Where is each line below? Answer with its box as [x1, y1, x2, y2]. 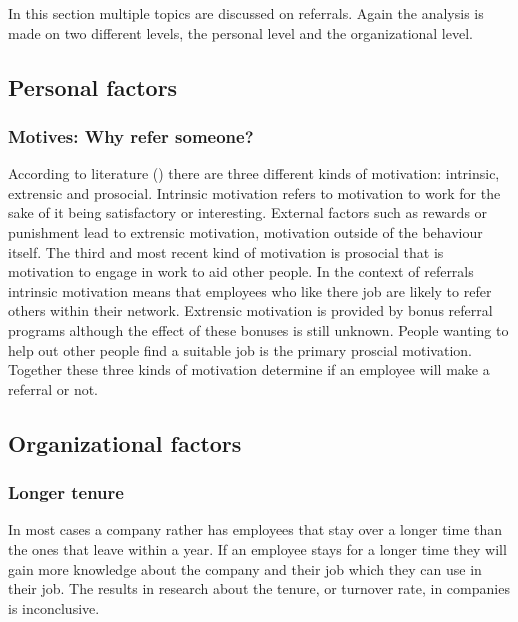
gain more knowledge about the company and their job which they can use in [8, 558, 482, 579]
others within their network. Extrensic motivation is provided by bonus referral [8, 300, 493, 321]
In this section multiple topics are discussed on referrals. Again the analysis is [8, 3, 484, 23]
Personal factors [8, 71, 178, 102]
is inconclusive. [8, 597, 100, 618]
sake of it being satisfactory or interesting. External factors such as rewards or [8, 202, 488, 223]
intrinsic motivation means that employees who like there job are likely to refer [8, 280, 492, 301]
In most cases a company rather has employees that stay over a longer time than [8, 519, 503, 540]
